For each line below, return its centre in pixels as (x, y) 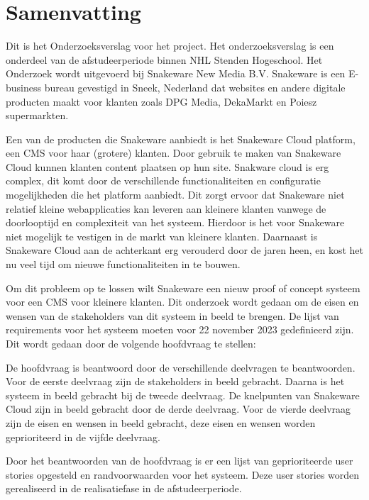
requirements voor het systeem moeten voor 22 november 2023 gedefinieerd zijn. (180, 329)
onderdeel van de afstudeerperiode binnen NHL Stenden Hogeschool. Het (164, 59)
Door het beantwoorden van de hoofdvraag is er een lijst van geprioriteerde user (180, 461)
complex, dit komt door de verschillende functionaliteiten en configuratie (163, 180)
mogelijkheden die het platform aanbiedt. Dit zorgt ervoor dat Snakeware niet (175, 195)
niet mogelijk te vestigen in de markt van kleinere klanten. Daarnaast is (162, 236)
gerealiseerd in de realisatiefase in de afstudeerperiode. (124, 488)
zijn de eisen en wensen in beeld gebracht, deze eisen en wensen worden (161, 422)
